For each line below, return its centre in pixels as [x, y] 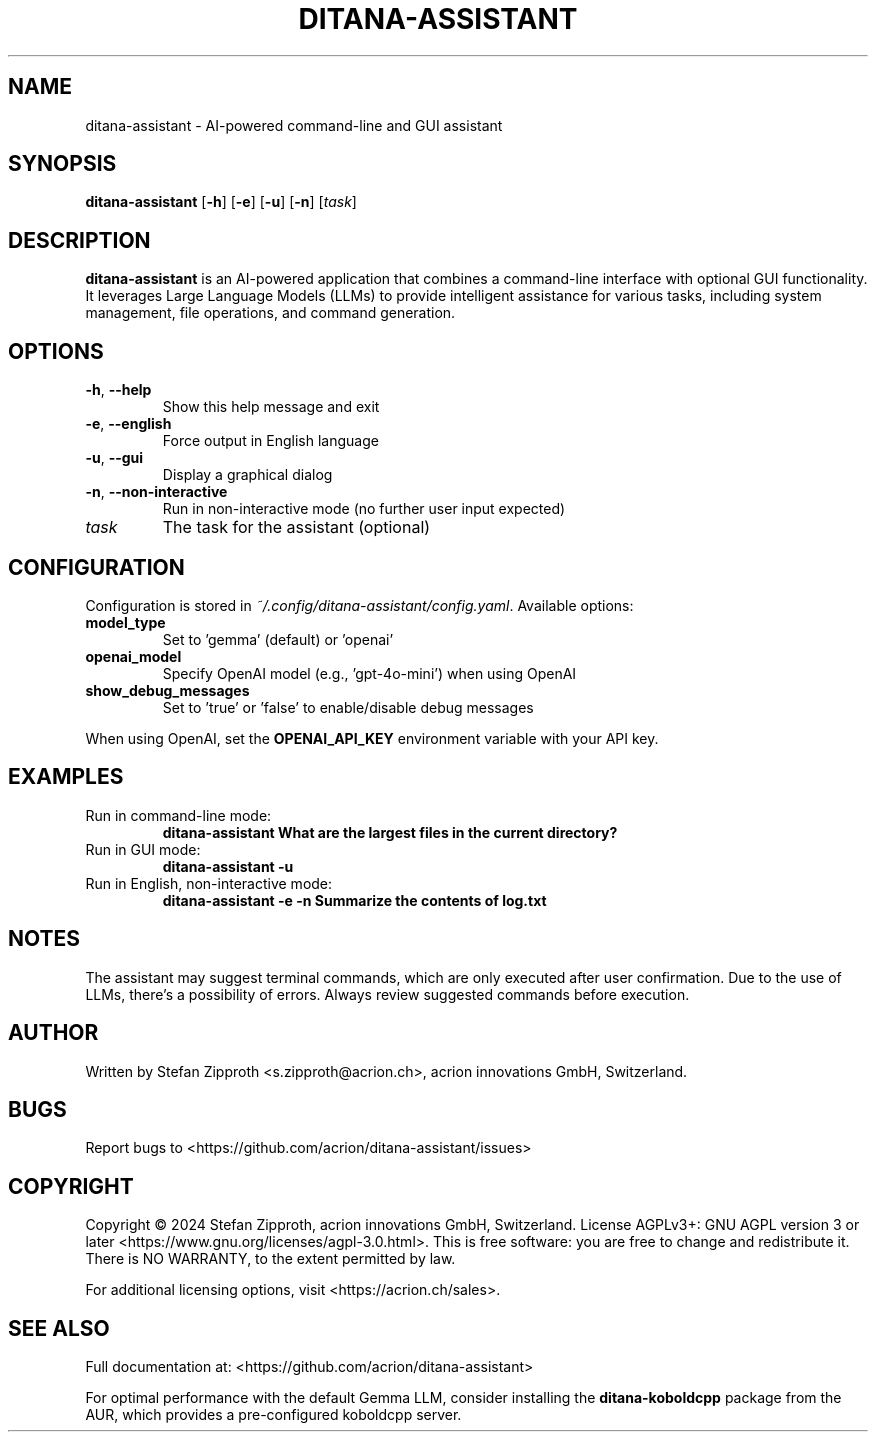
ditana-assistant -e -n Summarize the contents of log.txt [354, 900]
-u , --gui [114, 458]
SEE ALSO [59, 1328]
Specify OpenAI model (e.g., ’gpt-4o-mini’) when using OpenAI [369, 673]
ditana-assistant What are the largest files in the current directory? [390, 832]
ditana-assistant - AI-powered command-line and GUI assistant [294, 125]
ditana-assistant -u [228, 866]
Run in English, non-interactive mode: [209, 883]
